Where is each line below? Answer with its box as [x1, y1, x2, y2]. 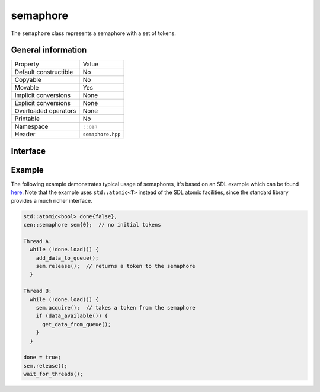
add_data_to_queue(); [36, 254, 99, 261]
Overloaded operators [14, 107, 76, 115]
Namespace [14, 122, 49, 130]
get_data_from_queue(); [42, 321, 111, 327]
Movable [14, 84, 39, 92]
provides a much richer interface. [11, 197, 92, 204]
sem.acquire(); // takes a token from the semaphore [36, 304, 196, 311]
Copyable [14, 76, 41, 84]
